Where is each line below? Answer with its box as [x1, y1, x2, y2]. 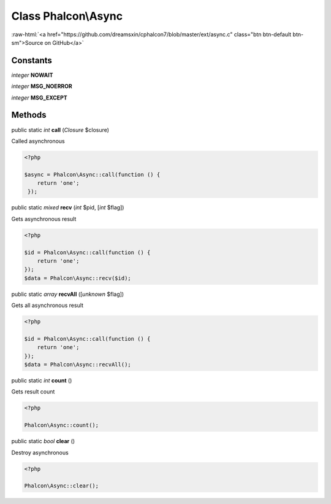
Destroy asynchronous [11, 449, 69, 456]
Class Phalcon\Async [11, 9, 123, 23]
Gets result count [11, 388, 55, 395]
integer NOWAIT [11, 71, 53, 79]
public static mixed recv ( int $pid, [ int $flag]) [11, 204, 124, 211]
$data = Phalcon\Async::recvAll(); [24, 361, 131, 368]
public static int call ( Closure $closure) [11, 126, 110, 133]
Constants [11, 55, 52, 66]
